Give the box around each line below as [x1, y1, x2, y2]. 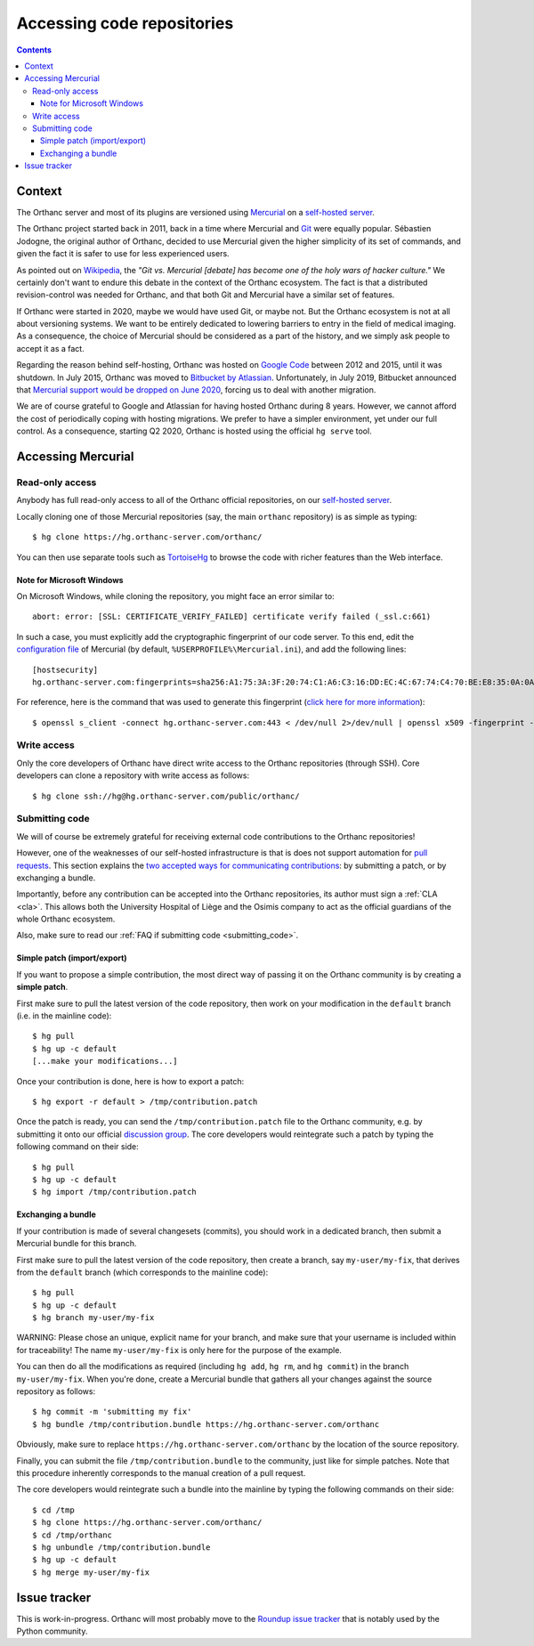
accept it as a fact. [16, 343, 85, 353]
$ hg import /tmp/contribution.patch [32, 1187, 198, 1197]
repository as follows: [16, 1386, 96, 1397]
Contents [16, 45, 53, 55]
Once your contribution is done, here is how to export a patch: [16, 1075, 245, 1086]
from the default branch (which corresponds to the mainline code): [16, 1267, 269, 1277]
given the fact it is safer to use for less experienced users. [16, 248, 231, 259]
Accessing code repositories [16, 13, 234, 33]
